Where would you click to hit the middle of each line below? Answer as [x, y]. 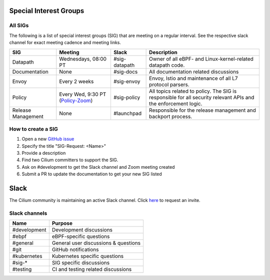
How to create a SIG [34, 129]
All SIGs [19, 26]
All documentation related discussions [194, 72]
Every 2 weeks [76, 81]
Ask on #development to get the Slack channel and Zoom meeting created [98, 167]
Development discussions [82, 230]
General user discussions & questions [96, 243]
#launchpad [127, 113]
